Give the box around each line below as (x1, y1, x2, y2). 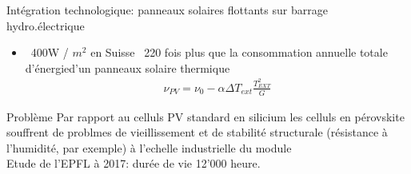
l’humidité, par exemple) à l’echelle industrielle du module (6, 139, 292, 156)
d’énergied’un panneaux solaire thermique (25, 59, 230, 76)
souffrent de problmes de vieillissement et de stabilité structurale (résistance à (6, 124, 388, 140)
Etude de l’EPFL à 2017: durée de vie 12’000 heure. (6, 155, 261, 172)
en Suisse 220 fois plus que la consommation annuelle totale (90, 44, 388, 61)
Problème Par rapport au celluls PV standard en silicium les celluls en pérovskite (6, 108, 405, 125)
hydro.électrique (6, 17, 85, 34)
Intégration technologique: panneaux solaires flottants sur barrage (6, 2, 328, 18)
